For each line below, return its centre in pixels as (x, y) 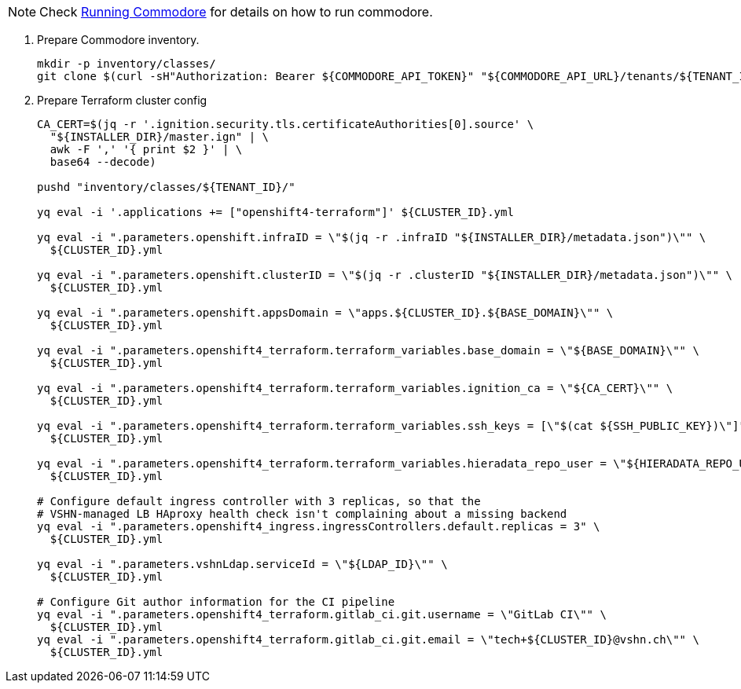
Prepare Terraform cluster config (122, 100)
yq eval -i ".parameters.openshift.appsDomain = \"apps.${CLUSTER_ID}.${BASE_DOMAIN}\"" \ (325, 313)
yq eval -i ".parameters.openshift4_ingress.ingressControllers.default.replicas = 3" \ (319, 526)
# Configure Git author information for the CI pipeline (216, 602)
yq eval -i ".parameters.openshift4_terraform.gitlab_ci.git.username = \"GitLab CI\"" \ (322, 614)
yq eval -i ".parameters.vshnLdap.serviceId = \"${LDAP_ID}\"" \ (242, 564)
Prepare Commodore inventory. (118, 40)
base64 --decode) (103, 162)
